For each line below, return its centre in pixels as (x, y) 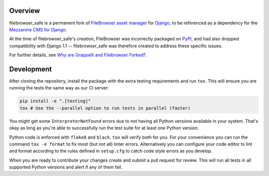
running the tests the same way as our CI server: (59, 88)
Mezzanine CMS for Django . (38, 29)
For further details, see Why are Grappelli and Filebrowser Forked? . (78, 55)
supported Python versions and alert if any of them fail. (66, 167)
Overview (25, 11)
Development (31, 69)
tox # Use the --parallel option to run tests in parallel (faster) (105, 108)
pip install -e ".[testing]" (55, 101)
